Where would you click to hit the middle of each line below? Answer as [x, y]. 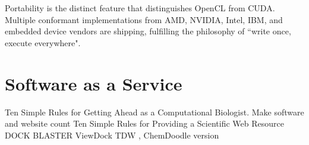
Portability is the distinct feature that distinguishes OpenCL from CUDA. [140, 8]
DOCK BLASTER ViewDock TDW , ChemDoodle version [112, 135]
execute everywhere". [43, 42]
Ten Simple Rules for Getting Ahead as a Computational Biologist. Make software [154, 112]
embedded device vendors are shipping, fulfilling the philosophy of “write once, [148, 31]
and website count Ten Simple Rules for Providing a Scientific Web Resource [144, 123]
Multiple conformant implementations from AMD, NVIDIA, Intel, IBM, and [144, 19]
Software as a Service [94, 83]
